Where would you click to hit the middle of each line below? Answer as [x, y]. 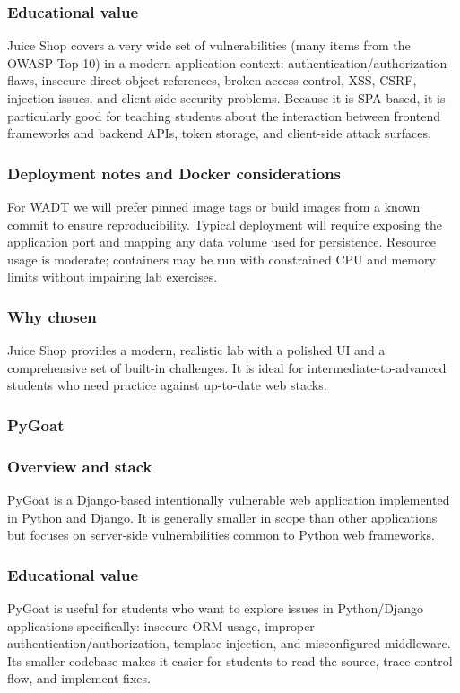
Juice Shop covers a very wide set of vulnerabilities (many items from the [209, 45]
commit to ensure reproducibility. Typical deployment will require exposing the [225, 224]
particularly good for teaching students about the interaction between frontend [224, 115]
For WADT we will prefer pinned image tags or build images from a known [214, 206]
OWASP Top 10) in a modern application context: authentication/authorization [227, 62]
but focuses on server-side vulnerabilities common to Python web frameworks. [221, 535]
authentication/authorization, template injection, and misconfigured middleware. [229, 643]
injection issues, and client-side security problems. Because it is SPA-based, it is [226, 98]
